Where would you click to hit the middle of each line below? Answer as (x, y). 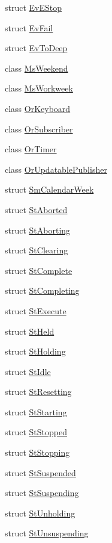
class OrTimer (31, 149)
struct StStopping (37, 452)
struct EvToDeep (36, 48)
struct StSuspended (40, 472)
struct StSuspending (42, 493)
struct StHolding (35, 351)
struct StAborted (36, 209)
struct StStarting (36, 411)
